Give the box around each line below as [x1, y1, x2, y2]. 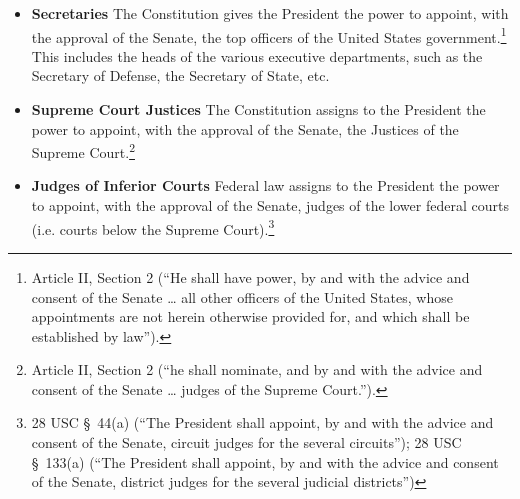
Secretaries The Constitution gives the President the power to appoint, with [31, 3, 509, 23]
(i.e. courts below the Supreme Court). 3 [31, 215, 275, 239]
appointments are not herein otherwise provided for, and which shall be [31, 306, 470, 327]
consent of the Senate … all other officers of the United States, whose [31, 286, 453, 307]
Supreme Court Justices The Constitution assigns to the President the [31, 99, 486, 120]
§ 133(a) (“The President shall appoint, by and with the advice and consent [31, 451, 499, 472]
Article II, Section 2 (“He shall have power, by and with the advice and [31, 266, 470, 287]
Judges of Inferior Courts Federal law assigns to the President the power [31, 175, 500, 196]
